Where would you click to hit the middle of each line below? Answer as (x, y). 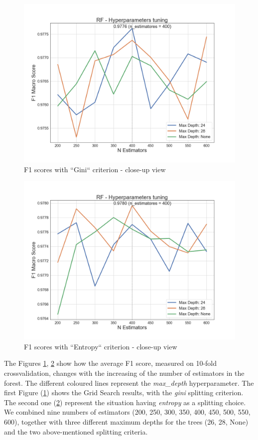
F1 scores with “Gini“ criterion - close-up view (95, 169)
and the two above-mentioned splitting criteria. (76, 431)
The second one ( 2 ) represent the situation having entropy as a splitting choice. (125, 402)
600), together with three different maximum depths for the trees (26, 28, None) (126, 421)
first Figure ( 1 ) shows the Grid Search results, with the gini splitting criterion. (124, 392)
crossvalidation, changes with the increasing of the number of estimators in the (124, 373)
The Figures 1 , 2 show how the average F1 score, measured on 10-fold (111, 363)
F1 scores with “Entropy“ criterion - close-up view (101, 346)
